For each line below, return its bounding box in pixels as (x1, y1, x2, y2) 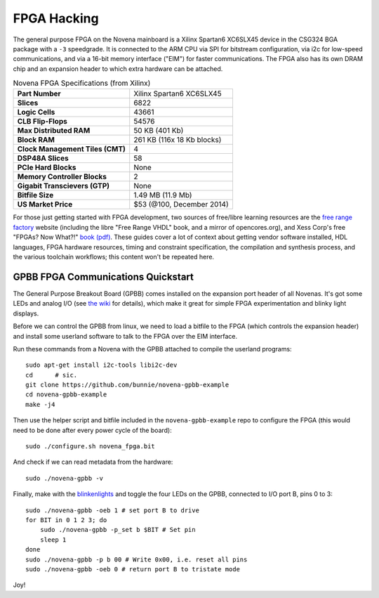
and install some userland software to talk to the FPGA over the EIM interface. (13, 332, 238, 340)
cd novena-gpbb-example (25, 391, 107, 398)
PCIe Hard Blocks (17, 162, 77, 172)
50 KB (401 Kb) (133, 126, 184, 136)
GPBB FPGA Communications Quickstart (13, 271, 194, 282)
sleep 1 (39, 535, 67, 544)
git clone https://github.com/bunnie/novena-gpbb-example (25, 381, 230, 389)
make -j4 (25, 401, 55, 408)
